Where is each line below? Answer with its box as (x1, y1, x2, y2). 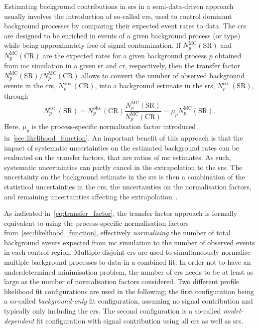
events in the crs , (4, 80, 56, 91)
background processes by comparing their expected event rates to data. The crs (4, 20, 246, 31)
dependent (4, 315, 34, 326)
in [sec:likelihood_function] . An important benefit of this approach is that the (4, 132, 243, 143)
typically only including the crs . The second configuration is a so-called (4, 306, 221, 316)
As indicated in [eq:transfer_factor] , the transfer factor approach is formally (4, 208, 238, 218)
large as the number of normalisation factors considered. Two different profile (4, 276, 240, 287)
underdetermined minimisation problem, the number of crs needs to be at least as (4, 266, 254, 277)
